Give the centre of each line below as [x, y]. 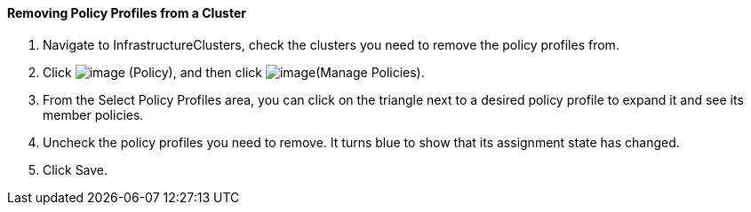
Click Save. [76, 169]
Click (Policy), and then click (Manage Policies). [234, 72]
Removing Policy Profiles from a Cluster [127, 13]
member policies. [93, 114]
